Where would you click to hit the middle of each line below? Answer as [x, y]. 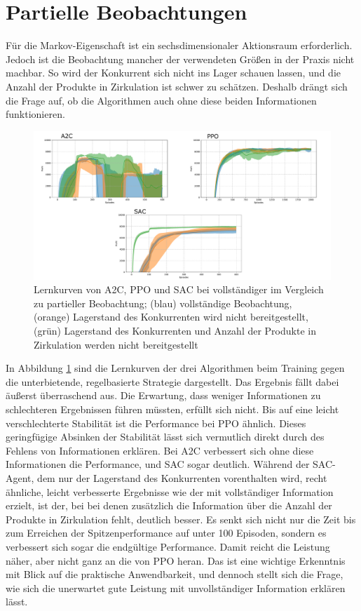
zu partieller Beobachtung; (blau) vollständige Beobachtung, [163, 303]
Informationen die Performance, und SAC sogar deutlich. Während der [158, 464]
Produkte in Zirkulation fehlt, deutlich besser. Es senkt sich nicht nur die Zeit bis [181, 519]
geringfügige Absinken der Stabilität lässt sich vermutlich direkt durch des [165, 437]
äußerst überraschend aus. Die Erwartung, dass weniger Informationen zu [163, 395]
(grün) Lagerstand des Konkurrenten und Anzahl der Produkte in [175, 331]
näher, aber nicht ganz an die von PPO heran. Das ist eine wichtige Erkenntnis [176, 560]
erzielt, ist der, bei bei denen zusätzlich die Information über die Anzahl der [169, 505]
